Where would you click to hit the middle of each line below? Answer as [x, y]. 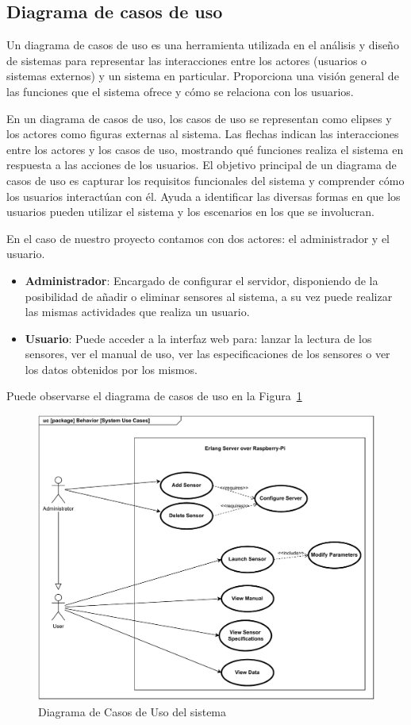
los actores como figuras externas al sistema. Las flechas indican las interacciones [203, 134]
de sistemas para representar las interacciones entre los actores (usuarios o [187, 60]
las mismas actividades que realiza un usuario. [137, 312]
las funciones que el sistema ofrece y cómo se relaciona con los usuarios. [180, 91]
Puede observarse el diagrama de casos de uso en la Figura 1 [154, 396]
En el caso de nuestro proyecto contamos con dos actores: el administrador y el [198, 238]
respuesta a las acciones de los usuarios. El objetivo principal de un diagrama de [202, 165]
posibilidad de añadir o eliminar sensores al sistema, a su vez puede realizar [209, 296]
